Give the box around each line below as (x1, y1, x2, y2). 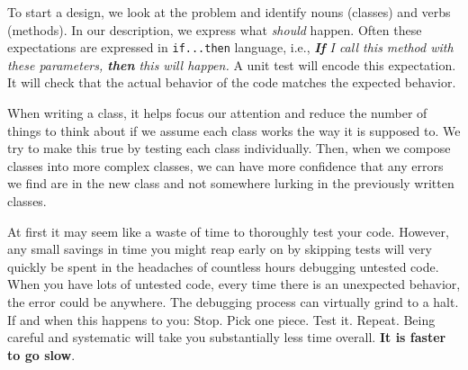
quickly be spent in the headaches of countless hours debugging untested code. (7, 257, 439, 275)
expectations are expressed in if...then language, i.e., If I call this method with (7, 38, 454, 57)
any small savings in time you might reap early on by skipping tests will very (7, 239, 432, 258)
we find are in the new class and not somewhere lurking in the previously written (7, 174, 454, 193)
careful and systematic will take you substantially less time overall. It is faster (7, 328, 446, 347)
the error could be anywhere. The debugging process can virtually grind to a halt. (7, 292, 459, 311)
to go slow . (7, 345, 76, 364)
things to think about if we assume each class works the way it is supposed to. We (7, 121, 461, 140)
